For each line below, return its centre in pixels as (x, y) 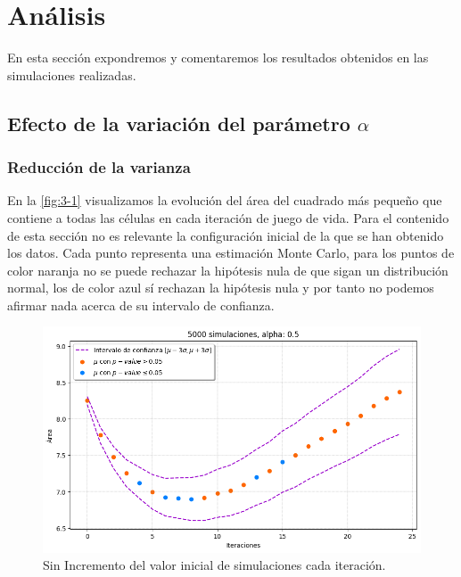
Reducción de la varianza (99, 167)
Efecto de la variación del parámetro (179, 123)
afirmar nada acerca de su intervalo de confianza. (141, 305)
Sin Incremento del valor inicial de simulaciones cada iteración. (214, 565)
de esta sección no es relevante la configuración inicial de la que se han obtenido (226, 235)
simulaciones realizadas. (72, 74)
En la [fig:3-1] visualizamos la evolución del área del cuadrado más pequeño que (225, 200)
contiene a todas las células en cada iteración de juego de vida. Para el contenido (228, 217)
